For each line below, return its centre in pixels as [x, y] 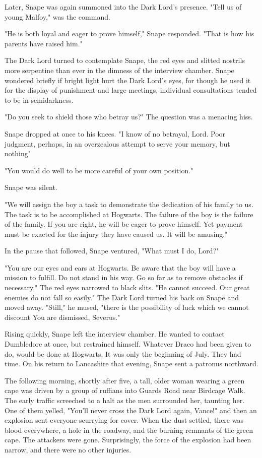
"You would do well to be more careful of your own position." [99, 170]
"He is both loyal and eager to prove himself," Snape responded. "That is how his [129, 34]
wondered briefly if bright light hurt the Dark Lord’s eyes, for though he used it [128, 80]
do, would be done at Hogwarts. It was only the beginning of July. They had [123, 353]
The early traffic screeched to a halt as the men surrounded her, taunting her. [125, 400]
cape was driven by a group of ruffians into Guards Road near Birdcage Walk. [125, 390]
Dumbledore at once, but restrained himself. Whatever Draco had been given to [128, 344]
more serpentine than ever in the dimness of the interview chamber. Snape [119, 70]
